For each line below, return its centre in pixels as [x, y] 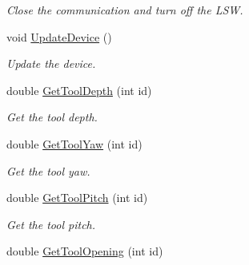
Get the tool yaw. [48, 170]
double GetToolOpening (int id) [85, 251]
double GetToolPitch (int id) [77, 198]
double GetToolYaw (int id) [74, 143]
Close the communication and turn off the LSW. [125, 10]
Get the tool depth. [52, 117]
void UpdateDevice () [59, 36]
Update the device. [51, 63]
